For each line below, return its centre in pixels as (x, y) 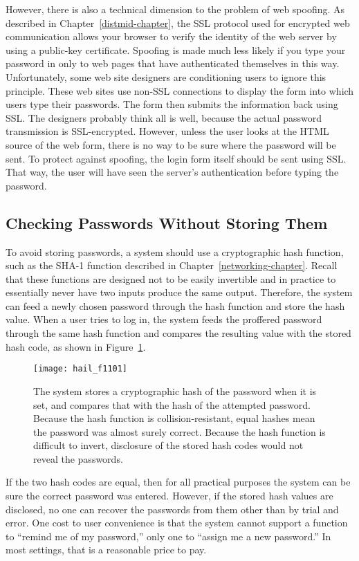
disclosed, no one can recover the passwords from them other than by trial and (172, 509)
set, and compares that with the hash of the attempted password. (172, 404)
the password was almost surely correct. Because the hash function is (179, 431)
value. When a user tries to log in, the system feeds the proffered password (164, 319)
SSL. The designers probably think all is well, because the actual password (164, 117)
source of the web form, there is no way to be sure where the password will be (171, 144)
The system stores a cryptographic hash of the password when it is (175, 390)
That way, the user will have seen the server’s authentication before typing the (172, 172)
